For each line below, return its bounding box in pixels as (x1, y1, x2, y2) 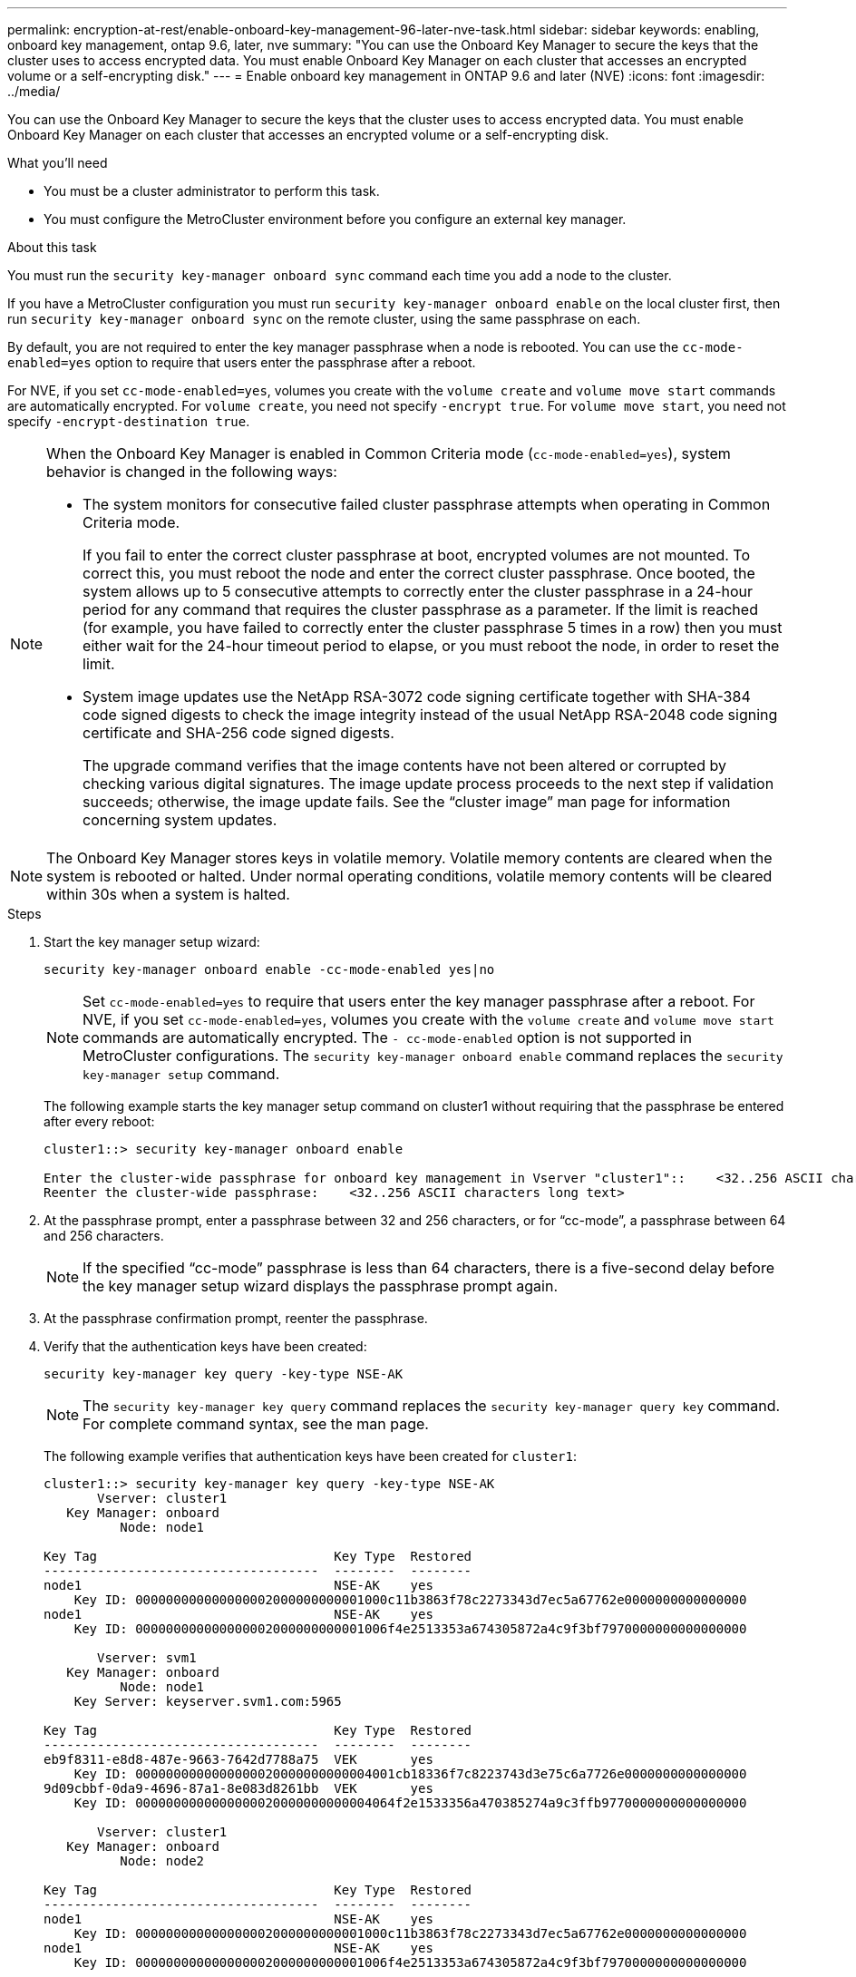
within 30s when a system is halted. (46, 885, 290, 903)
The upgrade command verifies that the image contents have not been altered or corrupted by (83, 756, 726, 774)
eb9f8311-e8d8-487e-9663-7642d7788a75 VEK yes (44, 1752, 433, 1767)
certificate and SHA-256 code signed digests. (83, 724, 394, 742)
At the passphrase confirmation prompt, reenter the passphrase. (44, 1310, 428, 1326)
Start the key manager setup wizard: (44, 934, 260, 950)
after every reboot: (44, 1114, 155, 1129)
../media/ (7, 83, 61, 99)
